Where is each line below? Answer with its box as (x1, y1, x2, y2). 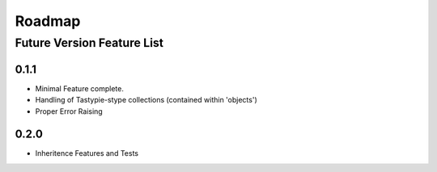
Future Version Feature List (15, 36, 163, 50)
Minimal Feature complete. (35, 83, 125, 93)
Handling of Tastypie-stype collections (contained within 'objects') (35, 95, 258, 105)
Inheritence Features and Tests (35, 149, 139, 158)
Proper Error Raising (35, 106, 103, 116)
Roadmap (15, 12, 81, 30)
